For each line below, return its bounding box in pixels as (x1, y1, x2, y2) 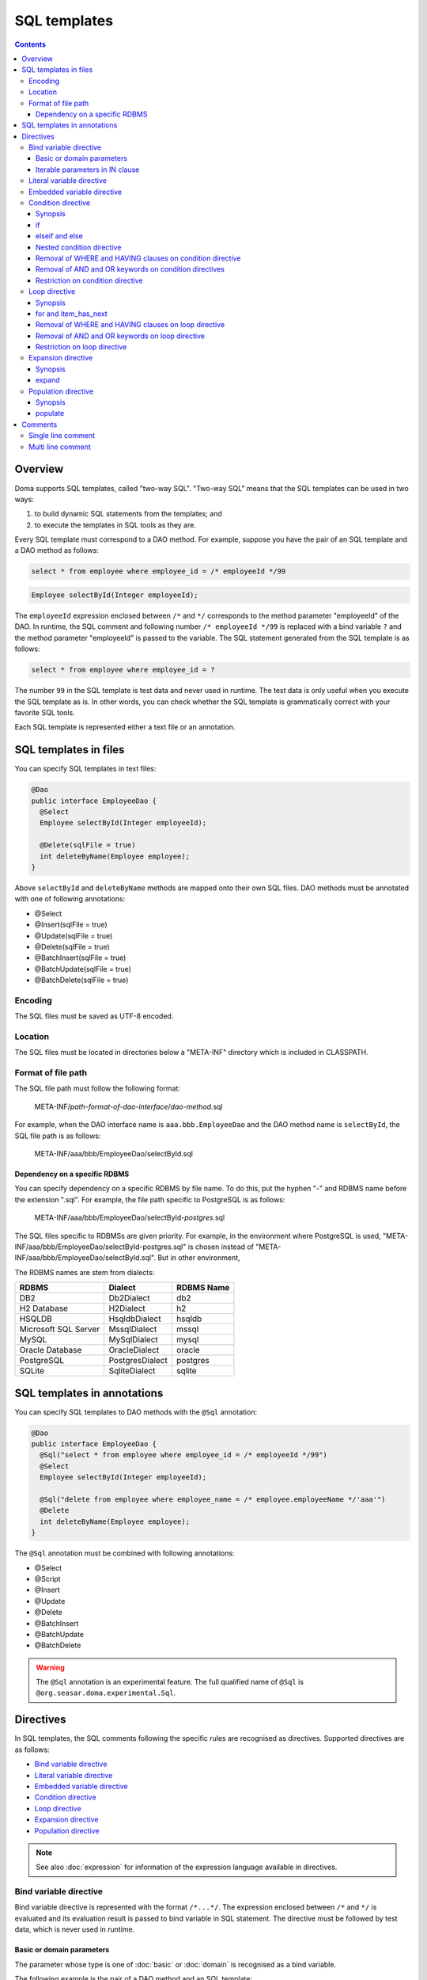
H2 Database (19, 1303, 69, 1314)
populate (36, 409, 65, 418)
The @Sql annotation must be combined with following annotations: (14, 1548, 235, 1558)
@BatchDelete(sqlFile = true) (34, 975, 129, 985)
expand (36, 375, 60, 385)
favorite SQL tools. (14, 707, 75, 717)
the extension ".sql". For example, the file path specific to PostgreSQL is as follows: (14, 1194, 285, 1204)
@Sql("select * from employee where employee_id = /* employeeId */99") (40, 1450, 328, 1460)
